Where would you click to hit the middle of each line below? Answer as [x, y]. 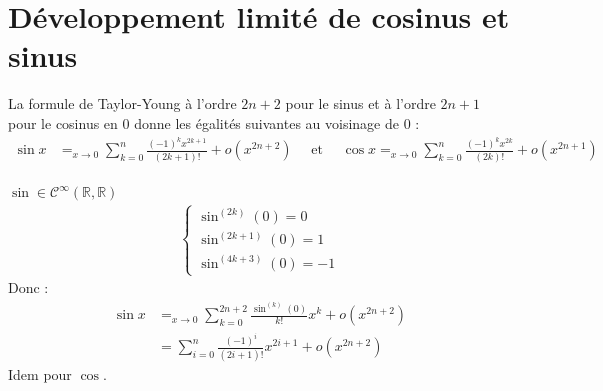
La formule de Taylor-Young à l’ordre [122, 103]
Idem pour [40, 373]
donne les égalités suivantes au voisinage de [266, 122]
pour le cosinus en [63, 122]
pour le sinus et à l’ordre [360, 103]
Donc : [28, 287]
